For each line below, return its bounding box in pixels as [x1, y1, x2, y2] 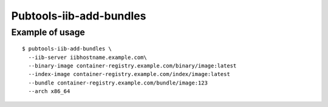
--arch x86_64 [28, 88, 70, 95]
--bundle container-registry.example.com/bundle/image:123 [28, 79, 208, 86]
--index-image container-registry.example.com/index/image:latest [28, 71, 230, 78]
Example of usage [11, 27, 85, 38]
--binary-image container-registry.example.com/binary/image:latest [28, 62, 237, 69]
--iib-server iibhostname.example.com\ [28, 53, 147, 61]
